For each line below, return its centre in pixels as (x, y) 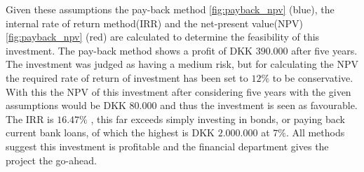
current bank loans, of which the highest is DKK (110, 132)
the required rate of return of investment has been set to (127, 77)
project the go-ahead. (51, 160)
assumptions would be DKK (66, 105)
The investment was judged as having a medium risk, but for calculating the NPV (182, 64)
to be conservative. (313, 77)
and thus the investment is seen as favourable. (259, 105)
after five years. (324, 50)
